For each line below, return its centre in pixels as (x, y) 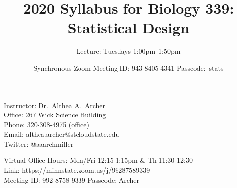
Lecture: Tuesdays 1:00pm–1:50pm (128, 51)
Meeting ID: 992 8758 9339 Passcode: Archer (72, 179)
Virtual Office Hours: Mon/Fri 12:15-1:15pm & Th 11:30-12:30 (98, 160)
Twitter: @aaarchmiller (39, 143)
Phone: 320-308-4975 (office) (47, 124)
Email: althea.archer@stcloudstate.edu (62, 134)
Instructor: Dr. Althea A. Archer (55, 105)
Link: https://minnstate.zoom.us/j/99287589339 (77, 170)
